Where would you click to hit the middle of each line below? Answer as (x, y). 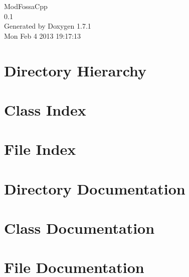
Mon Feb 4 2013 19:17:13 (43, 35)
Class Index (45, 109)
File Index (40, 149)
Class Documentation (79, 228)
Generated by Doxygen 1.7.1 (48, 26)
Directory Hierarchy (75, 70)
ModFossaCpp (26, 6)
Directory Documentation (95, 188)
